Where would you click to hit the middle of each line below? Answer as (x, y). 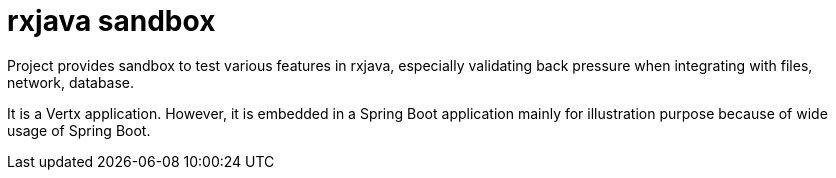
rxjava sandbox (111, 21)
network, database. (71, 82)
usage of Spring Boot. (79, 130)
